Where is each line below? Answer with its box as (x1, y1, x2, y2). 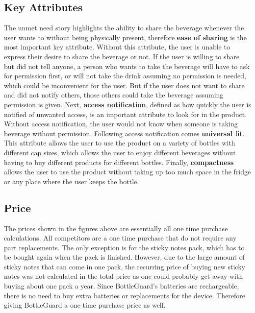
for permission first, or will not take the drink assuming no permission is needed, (4, 71, 246, 81)
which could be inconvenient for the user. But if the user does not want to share (4, 80, 245, 90)
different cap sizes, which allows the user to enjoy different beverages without (4, 147, 236, 157)
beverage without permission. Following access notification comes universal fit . (4, 128, 245, 138)
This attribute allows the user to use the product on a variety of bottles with (4, 138, 235, 148)
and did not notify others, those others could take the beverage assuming (4, 90, 224, 100)
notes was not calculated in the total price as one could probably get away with (4, 271, 243, 281)
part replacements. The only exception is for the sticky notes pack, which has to (4, 242, 245, 252)
